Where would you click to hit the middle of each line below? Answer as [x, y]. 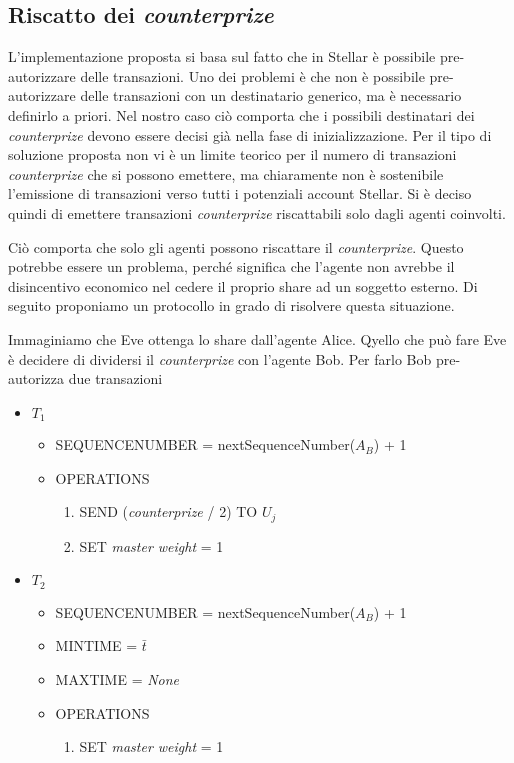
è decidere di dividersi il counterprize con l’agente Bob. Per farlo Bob [220, 358]
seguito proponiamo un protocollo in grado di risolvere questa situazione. [231, 305]
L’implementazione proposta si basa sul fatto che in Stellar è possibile [222, 56]
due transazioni [115, 378]
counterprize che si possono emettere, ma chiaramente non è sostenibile [226, 173]
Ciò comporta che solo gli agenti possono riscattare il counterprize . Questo [236, 246]
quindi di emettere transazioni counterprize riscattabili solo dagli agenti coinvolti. [257, 212]
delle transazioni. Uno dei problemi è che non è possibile [252, 75]
